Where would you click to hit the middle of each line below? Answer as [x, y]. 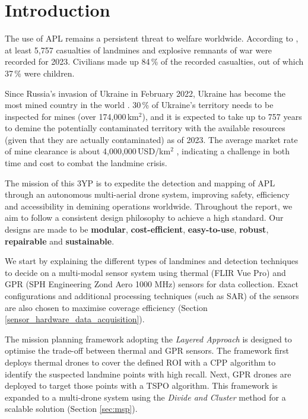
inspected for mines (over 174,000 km [72, 116]
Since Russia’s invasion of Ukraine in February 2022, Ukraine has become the [145, 93]
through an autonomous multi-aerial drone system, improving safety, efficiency [147, 194]
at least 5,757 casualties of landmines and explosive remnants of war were [139, 50]
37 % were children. [40, 73]
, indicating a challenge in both [233, 151]
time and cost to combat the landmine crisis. [86, 163]
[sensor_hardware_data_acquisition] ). [75, 319]
